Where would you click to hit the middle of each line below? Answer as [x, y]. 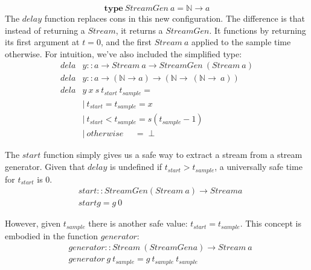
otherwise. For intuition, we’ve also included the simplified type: [123, 53]
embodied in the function [52, 235]
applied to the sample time [241, 42]
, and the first [126, 42]
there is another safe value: [138, 223]
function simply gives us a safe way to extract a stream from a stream [173, 155]
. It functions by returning [258, 30]
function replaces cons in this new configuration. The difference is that [175, 18]
